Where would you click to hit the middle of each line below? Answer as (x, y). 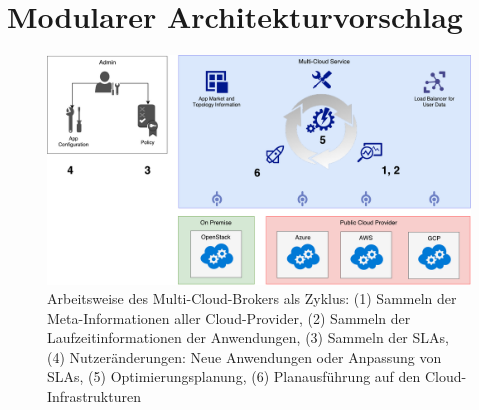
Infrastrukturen (94, 396)
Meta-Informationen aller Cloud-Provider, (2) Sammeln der (229, 317)
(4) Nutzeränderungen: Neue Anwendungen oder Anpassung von (244, 356)
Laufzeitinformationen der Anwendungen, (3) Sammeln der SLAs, (248, 337)
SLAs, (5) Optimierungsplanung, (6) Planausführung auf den (234, 376)
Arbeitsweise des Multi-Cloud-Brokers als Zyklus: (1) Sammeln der (252, 298)
